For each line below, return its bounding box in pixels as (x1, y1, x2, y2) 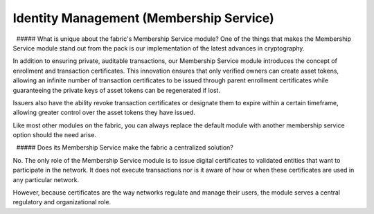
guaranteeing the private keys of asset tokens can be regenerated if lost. (12, 86, 221, 94)
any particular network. (12, 175, 80, 184)
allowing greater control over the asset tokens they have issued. (12, 108, 195, 117)
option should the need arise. (12, 131, 97, 139)
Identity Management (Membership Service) (12, 10, 274, 26)
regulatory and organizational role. (12, 198, 112, 206)
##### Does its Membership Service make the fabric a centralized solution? (16, 143, 233, 152)
